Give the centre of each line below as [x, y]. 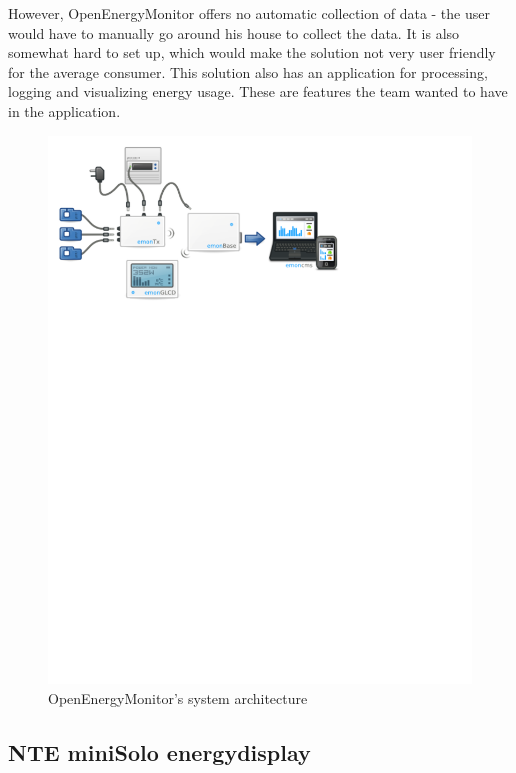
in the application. [64, 110]
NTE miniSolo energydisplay [159, 752]
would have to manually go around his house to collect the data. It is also [234, 32]
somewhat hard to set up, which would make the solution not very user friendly [252, 52]
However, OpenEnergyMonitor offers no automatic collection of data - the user [249, 13]
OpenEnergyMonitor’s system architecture [178, 698]
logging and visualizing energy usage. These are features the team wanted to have [258, 91]
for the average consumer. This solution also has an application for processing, [248, 71]
